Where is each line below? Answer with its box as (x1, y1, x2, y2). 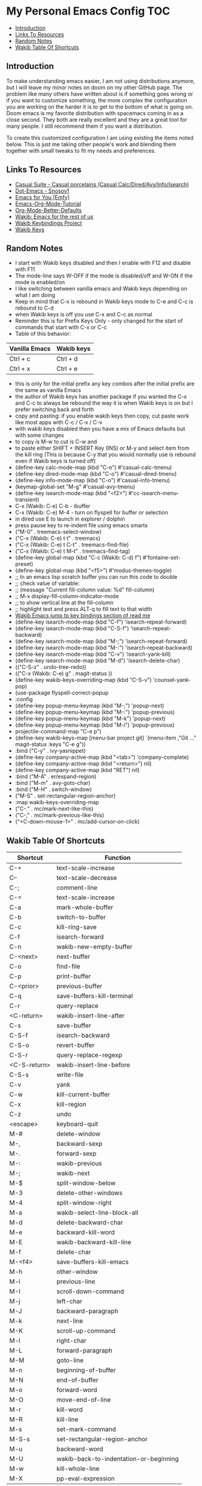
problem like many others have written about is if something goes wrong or (6, 90, 194, 98)
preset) (15, 561, 33, 568)
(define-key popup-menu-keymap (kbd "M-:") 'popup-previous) (15, 708, 175, 716)
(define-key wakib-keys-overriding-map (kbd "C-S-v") (15, 676, 152, 684)
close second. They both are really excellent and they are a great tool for (6, 116, 187, 123)
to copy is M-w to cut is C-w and (15, 438, 97, 445)
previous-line (56, 1278, 96, 1286)
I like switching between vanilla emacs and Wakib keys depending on (15, 285, 187, 292)
